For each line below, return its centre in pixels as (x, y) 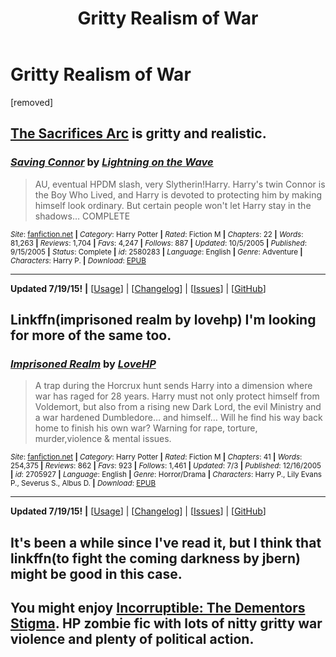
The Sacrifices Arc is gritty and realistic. (138, 133)
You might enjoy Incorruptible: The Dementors (158, 608)
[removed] (32, 102)
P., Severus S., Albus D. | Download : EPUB (83, 483)
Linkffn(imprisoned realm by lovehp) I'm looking (163, 320)
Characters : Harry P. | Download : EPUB (78, 260)
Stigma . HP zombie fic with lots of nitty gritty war (166, 623)
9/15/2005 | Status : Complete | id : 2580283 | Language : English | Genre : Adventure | (156, 252)
